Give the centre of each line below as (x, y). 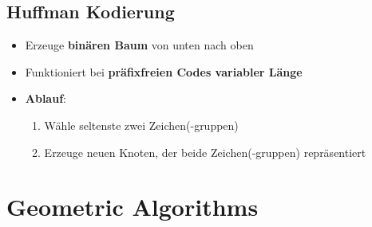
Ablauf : (46, 98)
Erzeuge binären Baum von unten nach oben (139, 45)
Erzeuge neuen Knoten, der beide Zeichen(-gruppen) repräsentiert (205, 152)
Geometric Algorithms (133, 207)
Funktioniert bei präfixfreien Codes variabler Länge (164, 71)
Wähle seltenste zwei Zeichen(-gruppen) (141, 125)
